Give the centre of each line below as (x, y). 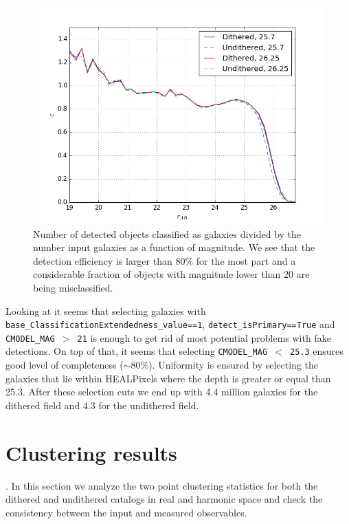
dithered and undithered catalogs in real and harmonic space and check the (164, 499)
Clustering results (91, 452)
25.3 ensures (317, 351)
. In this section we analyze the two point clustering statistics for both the (162, 485)
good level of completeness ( (65, 365)
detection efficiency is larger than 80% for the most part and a (165, 260)
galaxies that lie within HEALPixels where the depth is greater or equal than (168, 378)
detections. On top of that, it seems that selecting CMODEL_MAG (137, 351)
